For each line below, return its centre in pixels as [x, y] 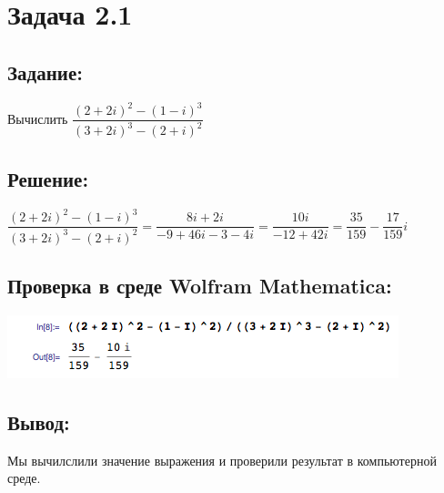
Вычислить [38, 118]
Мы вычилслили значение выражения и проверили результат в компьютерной [222, 460]
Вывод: [39, 421]
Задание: [45, 72]
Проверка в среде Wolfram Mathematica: [200, 285]
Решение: [48, 178]
